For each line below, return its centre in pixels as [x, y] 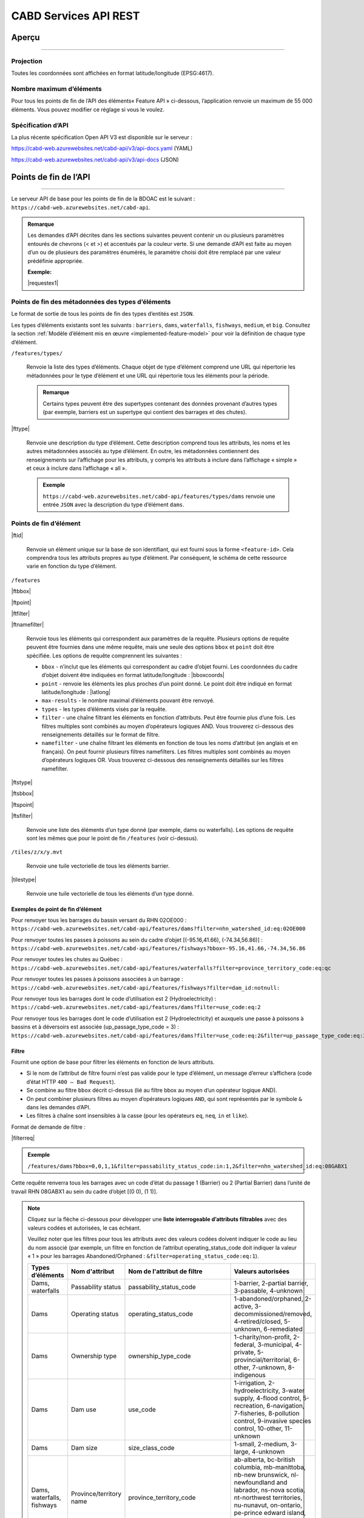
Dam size [84, 1448]
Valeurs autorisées [262, 1271]
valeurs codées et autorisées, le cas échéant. [84, 1228]
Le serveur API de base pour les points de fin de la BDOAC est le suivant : [103, 199]
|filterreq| [23, 1138]
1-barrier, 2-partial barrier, [271, 1283]
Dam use [83, 1410]
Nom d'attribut [93, 1271]
